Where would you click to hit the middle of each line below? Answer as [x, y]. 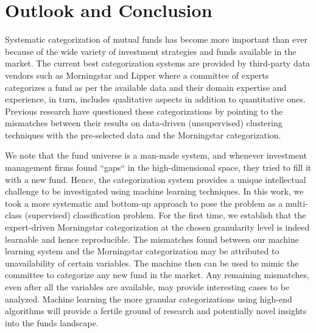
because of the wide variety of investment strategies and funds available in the [151, 51]
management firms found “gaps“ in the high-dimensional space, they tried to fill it [158, 167]
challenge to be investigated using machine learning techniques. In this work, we [154, 191]
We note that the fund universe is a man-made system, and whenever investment [156, 155]
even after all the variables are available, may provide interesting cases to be [147, 287]
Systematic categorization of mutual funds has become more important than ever [156, 39]
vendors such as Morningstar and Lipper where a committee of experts [137, 75]
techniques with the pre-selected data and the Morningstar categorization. [143, 134]
